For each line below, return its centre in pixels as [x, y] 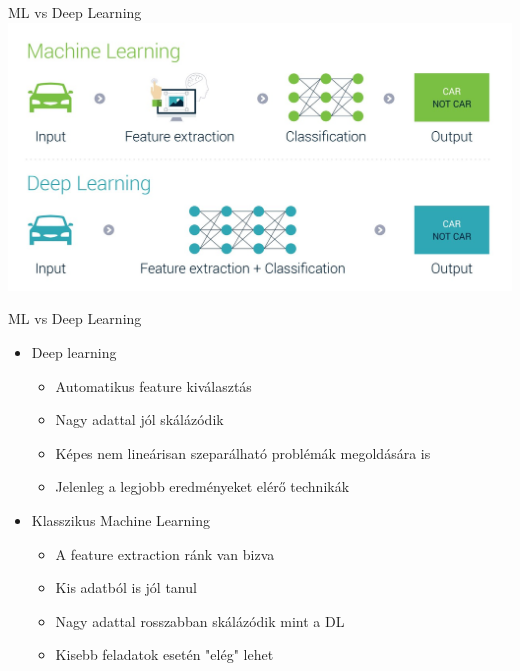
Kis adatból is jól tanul [126, 587]
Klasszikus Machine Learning [120, 519]
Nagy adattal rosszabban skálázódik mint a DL [200, 620]
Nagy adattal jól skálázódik [139, 419]
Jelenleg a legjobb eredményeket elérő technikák [202, 486]
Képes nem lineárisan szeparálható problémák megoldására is [243, 452]
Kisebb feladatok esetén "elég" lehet [164, 654]
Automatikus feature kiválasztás [153, 385]
